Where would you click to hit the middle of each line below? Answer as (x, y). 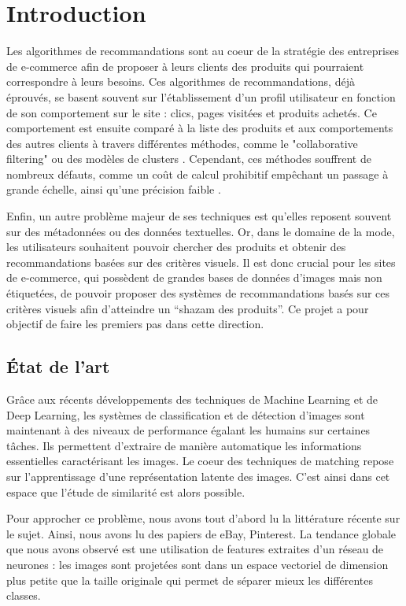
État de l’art (58, 366)
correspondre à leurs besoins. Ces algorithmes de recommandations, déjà (181, 81)
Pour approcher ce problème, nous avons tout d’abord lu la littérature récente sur (203, 518)
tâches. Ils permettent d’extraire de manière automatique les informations (184, 445)
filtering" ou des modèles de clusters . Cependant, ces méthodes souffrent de (189, 159)
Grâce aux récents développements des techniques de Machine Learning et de (192, 399)
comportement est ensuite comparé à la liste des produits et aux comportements (200, 128)
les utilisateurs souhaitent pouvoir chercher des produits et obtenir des (176, 247)
